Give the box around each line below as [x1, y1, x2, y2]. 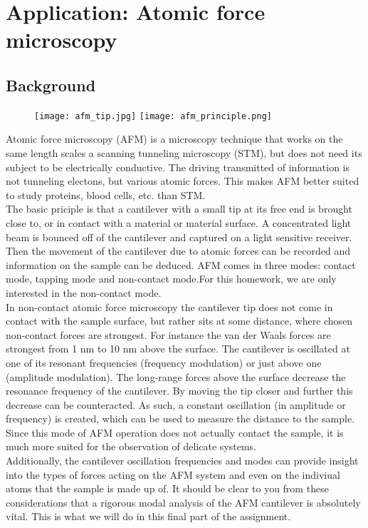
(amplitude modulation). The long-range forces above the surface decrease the [6, 369, 346, 384]
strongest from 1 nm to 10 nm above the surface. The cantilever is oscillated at [6, 341, 350, 356]
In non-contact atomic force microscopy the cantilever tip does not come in [6, 299, 333, 314]
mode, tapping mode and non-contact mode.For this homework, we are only [6, 271, 337, 286]
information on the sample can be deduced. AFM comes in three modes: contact [6, 257, 356, 272]
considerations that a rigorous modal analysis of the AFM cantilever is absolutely [6, 494, 361, 509]
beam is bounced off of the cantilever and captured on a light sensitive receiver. [6, 229, 352, 244]
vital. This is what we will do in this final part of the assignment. [6, 509, 291, 524]
